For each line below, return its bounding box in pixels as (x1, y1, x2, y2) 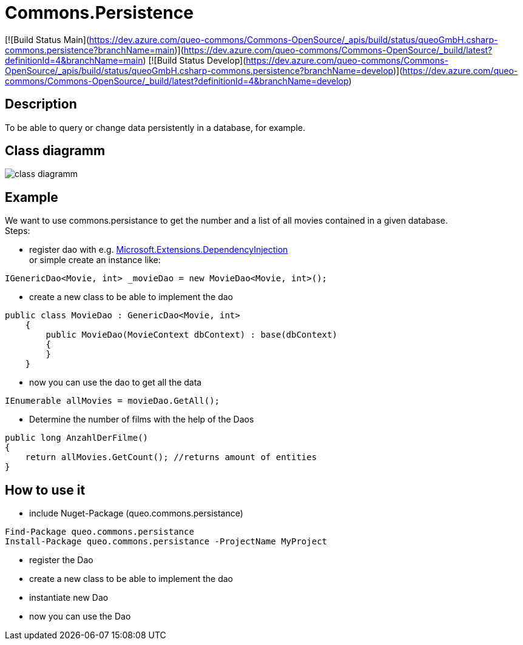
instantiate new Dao (29, 592, 109, 603)
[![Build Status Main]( (5, 34, 90, 45)
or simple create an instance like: (29, 255, 161, 266)
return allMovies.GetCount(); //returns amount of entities (25, 452, 317, 463)
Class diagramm (5, 143, 106, 159)
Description (5, 96, 77, 112)
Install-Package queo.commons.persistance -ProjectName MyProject (5, 536, 328, 547)
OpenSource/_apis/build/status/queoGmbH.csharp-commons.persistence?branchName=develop (5, 65, 393, 76)
